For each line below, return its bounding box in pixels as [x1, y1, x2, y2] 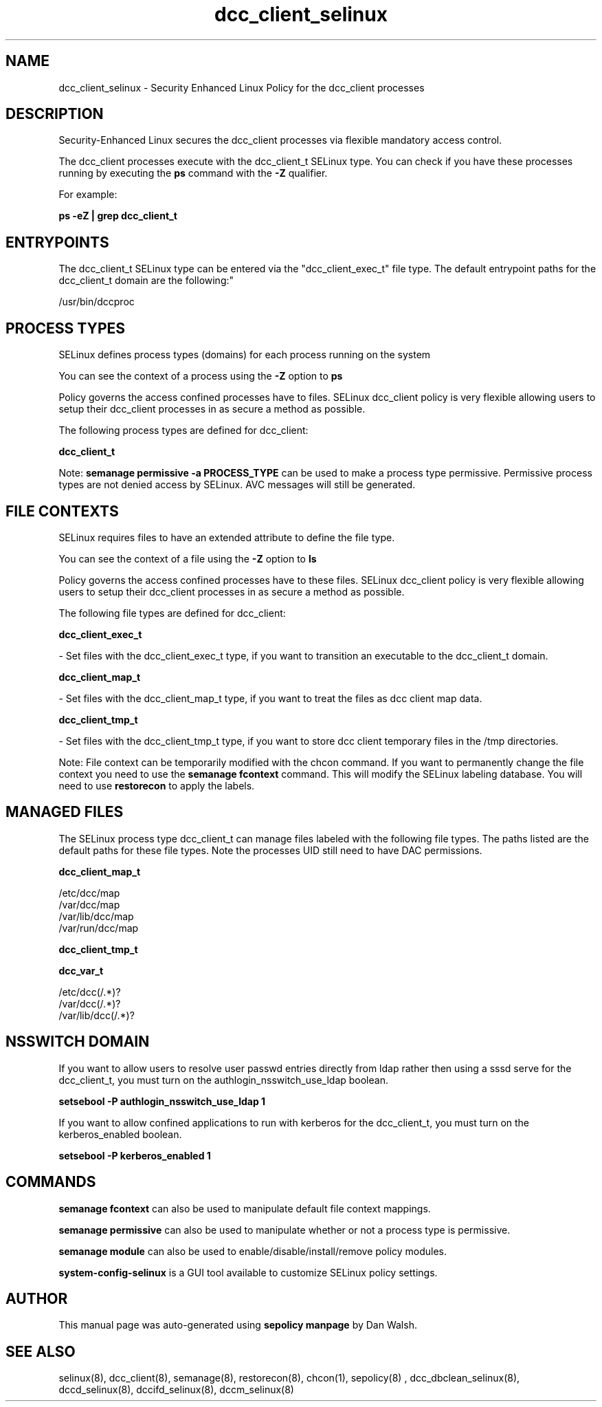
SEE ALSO [5, 1342, 76, 1360]
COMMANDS [5, 1173, 96, 1191]
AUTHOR [5, 1289, 68, 1307]
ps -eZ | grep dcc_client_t [58, 210, 177, 222]
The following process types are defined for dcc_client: [58, 424, 309, 437]
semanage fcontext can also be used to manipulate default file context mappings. [58, 1202, 431, 1214]
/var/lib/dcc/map [58, 910, 134, 922]
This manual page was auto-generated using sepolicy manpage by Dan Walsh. [58, 1319, 417, 1331]
